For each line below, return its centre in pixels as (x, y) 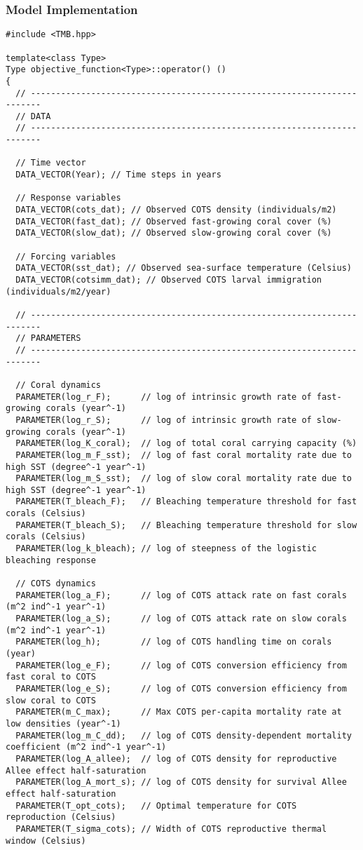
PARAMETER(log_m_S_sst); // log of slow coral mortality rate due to (184, 479)
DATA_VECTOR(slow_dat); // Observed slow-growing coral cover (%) (174, 233)
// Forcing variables (66, 256)
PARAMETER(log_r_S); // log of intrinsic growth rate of (164, 420)
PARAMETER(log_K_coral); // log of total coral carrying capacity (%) (186, 444)
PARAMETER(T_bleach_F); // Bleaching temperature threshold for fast (186, 502)
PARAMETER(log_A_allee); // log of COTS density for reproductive (176, 758)
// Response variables (68, 198)
